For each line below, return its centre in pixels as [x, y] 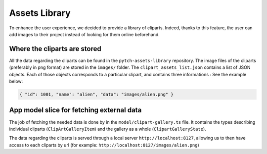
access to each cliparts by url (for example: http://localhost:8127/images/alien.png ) [104, 145]
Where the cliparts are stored [55, 49]
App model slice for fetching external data [75, 110]
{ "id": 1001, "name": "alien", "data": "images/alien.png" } [96, 94]
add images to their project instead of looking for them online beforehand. [85, 34]
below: [16, 81]
